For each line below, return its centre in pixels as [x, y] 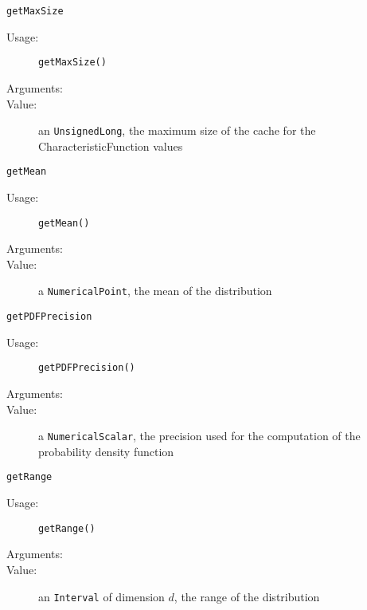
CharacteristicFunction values [111, 146]
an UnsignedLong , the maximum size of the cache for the [177, 130]
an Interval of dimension [102, 596]
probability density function [106, 451]
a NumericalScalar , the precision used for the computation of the [199, 436]
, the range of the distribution [247, 596]
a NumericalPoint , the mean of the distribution [155, 291]
